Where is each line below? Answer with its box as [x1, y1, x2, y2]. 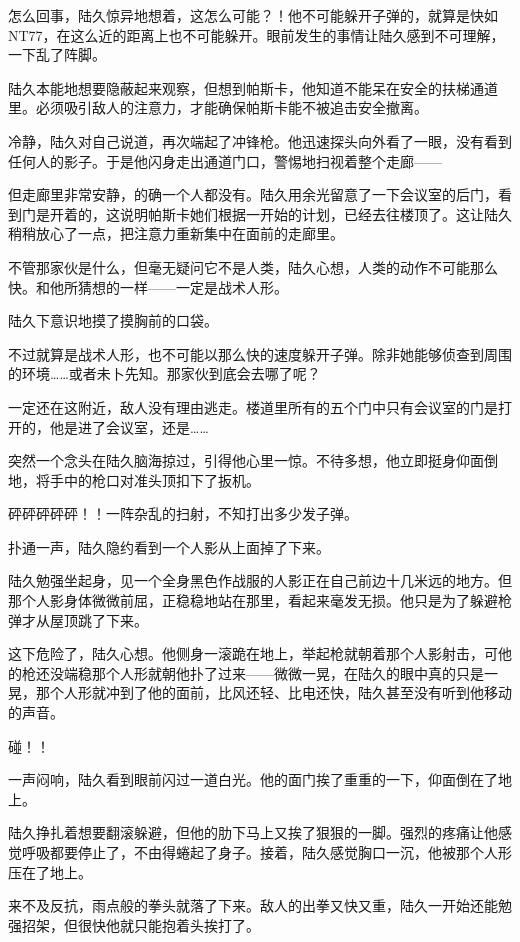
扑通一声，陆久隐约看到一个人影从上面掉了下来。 [8, 536, 330, 557]
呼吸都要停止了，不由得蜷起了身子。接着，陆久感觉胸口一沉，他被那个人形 [21, 842, 512, 862]
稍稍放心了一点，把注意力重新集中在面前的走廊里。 [8, 223, 344, 244]
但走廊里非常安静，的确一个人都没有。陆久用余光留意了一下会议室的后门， [8, 184, 498, 205]
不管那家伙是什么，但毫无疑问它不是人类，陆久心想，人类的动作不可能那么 [8, 256, 498, 277]
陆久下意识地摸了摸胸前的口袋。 [8, 310, 218, 331]
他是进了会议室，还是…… [49, 416, 209, 437]
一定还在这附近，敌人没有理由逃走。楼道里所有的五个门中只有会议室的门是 [8, 396, 498, 417]
